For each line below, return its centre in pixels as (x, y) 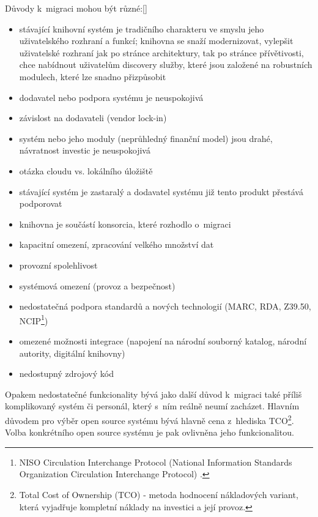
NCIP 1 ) (34, 319)
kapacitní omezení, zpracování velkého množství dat (116, 244)
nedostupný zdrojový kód (66, 374)
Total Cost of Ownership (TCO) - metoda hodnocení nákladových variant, (159, 494)
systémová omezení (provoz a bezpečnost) (97, 285)
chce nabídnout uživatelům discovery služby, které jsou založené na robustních (166, 65)
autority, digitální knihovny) (72, 353)
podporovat (41, 203)
